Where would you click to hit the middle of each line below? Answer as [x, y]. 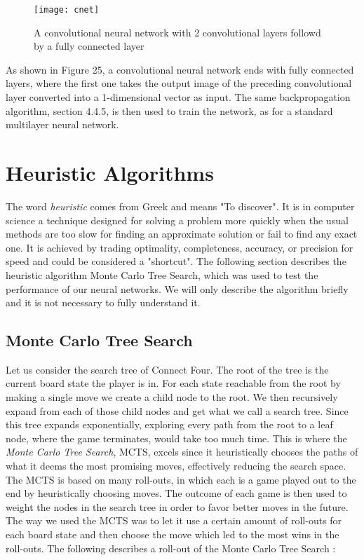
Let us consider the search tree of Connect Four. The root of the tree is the [167, 369]
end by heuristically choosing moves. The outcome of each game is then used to [176, 493]
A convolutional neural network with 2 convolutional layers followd [177, 32]
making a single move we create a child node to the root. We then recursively [172, 397]
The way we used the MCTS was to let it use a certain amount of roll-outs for [174, 520]
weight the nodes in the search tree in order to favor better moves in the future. [177, 506]
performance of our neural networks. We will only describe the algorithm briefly [177, 288]
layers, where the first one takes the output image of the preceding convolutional [179, 83]
